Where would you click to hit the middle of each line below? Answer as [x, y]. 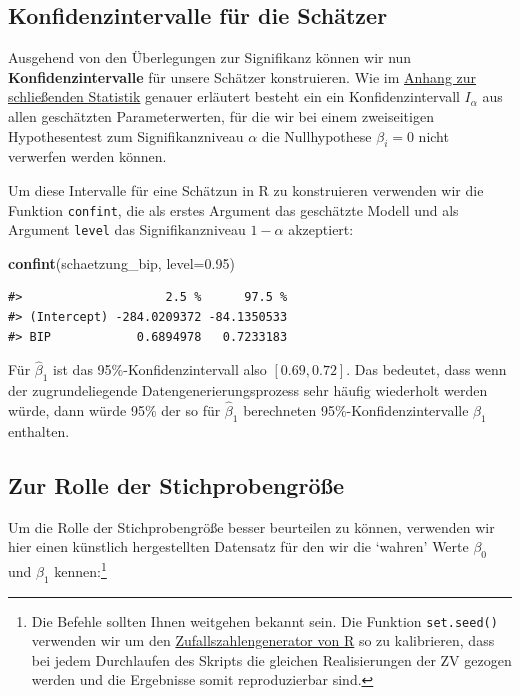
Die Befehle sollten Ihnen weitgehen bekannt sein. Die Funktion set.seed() [264, 620]
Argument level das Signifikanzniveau [127, 229]
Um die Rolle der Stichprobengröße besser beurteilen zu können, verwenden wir [251, 526]
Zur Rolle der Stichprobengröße [176, 484]
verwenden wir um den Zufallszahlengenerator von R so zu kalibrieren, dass [263, 640]
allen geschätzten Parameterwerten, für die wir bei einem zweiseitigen [221, 115]
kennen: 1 [80, 569]
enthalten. [39, 430]
